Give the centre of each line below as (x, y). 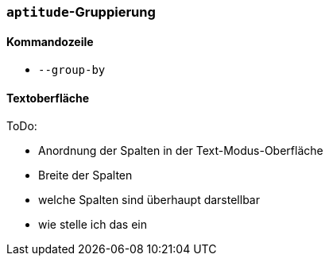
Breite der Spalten (85, 175)
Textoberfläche (48, 98)
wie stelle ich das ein (93, 225)
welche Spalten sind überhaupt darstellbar (149, 200)
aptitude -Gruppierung (81, 12)
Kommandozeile (50, 41)
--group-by (72, 70)
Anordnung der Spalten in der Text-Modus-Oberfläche (181, 151)
